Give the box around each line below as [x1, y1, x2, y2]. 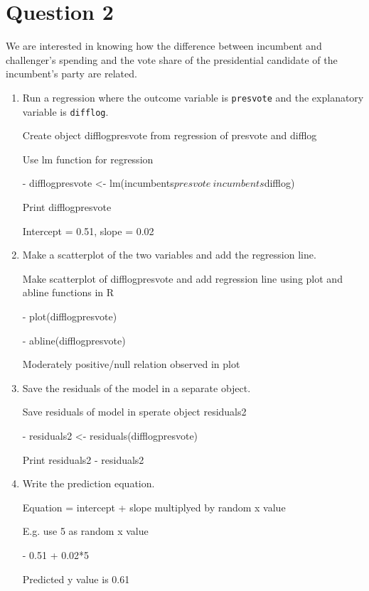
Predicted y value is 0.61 [22, 571, 130, 586]
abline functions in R [22, 285, 114, 300]
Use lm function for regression [22, 151, 154, 166]
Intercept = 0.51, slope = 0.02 [22, 223, 154, 238]
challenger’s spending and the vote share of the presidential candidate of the [6, 52, 338, 67]
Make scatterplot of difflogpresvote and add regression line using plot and [22, 271, 343, 286]
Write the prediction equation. [22, 476, 155, 491]
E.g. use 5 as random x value [22, 524, 149, 538]
